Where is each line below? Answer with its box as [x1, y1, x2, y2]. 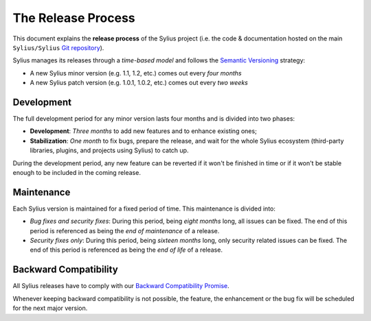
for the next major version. [12, 304, 88, 312]
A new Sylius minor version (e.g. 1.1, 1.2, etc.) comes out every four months [30, 69, 242, 77]
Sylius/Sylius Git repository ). [12, 43, 104, 51]
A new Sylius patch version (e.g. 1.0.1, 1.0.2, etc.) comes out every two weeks [30, 79, 249, 87]
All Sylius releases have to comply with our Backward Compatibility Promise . [12, 282, 229, 290]
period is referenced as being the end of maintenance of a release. [30, 226, 220, 235]
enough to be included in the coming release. [12, 168, 141, 176]
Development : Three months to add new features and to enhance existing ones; [30, 127, 257, 135]
